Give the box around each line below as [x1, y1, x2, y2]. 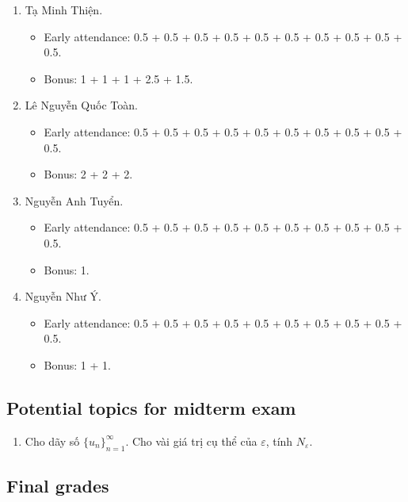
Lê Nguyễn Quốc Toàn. [25, 97, 138, 113]
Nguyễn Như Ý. [25, 288, 101, 305]
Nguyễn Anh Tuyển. [25, 192, 124, 209]
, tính [265, 432, 293, 449]
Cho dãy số [25, 432, 80, 449]
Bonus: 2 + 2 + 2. [44, 166, 133, 182]
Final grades [6, 473, 109, 497]
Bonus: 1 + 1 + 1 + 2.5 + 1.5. [44, 70, 193, 86]
